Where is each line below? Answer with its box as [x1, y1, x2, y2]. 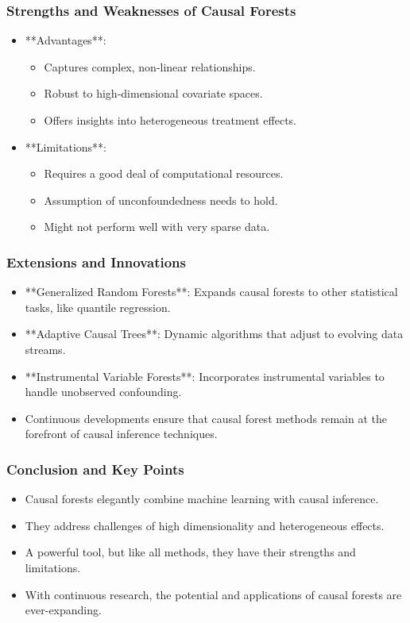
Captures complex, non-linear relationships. [44, 58, 256, 75]
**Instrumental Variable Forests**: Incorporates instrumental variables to [25, 367, 385, 384]
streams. [25, 340, 66, 357]
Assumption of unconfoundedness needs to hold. [44, 191, 278, 208]
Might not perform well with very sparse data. [44, 218, 270, 235]
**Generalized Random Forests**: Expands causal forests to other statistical [25, 283, 398, 300]
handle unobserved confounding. [25, 383, 182, 400]
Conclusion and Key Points [6, 459, 184, 479]
